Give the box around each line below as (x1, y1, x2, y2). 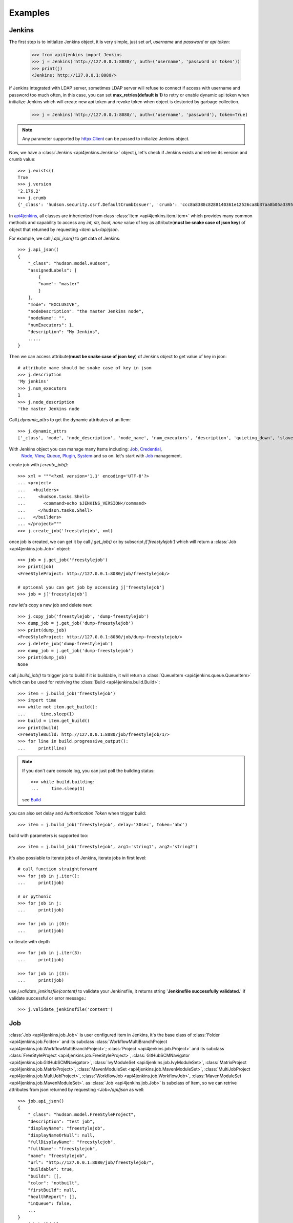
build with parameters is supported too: (9, 832, 88, 838)
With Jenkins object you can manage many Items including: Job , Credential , (9, 446, 162, 452)
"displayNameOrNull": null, (27, 1132, 95, 1138)
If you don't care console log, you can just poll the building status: (22, 768, 155, 773)
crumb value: (9, 157, 36, 162)
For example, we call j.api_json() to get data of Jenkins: (9, 235, 121, 242)
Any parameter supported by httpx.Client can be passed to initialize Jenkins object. (22, 136, 190, 142)
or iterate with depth (9, 939, 50, 945)
